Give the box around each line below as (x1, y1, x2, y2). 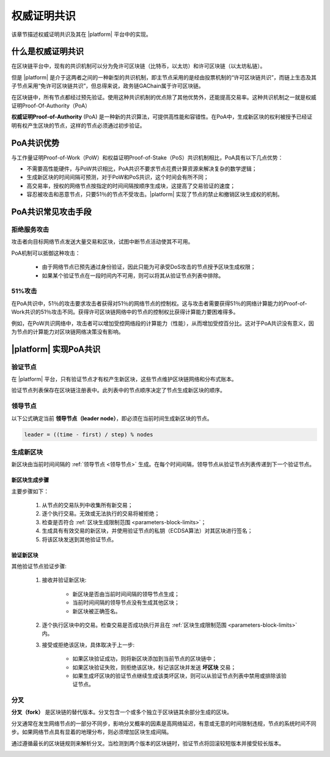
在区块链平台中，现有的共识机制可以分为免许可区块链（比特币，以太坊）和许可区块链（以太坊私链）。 (11, 62, 266, 70)
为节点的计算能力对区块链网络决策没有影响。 (11, 327, 124, 335)
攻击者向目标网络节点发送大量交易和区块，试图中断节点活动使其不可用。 (11, 238, 194, 246)
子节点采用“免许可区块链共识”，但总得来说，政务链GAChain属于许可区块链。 (11, 82, 204, 90)
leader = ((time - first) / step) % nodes (24, 431, 153, 438)
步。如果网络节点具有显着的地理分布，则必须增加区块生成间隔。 (11, 728, 172, 736)
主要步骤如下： (11, 488, 49, 495)
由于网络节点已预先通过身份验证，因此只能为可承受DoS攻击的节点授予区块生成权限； (42, 263, 256, 271)
